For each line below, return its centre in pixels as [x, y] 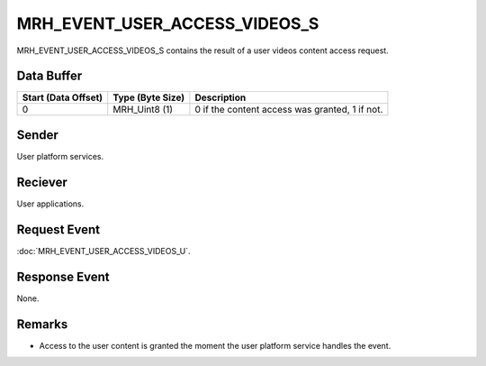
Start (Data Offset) [63, 97]
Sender [37, 135]
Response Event [63, 276]
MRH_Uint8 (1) [143, 110]
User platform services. [60, 156]
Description [220, 97]
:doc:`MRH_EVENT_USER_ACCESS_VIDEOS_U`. [103, 251]
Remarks [42, 324]
